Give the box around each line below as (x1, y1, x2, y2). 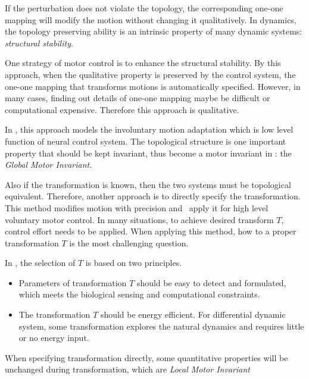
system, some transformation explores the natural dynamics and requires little (18, 320, 304, 332)
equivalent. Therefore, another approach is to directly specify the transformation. (5, 190, 301, 202)
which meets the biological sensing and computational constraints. (18, 288, 260, 300)
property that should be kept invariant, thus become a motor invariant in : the (5, 146, 292, 159)
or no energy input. (18, 331, 89, 344)
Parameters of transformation (18, 276, 127, 289)
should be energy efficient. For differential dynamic (100, 308, 286, 321)
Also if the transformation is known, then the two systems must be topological (5, 178, 291, 190)
